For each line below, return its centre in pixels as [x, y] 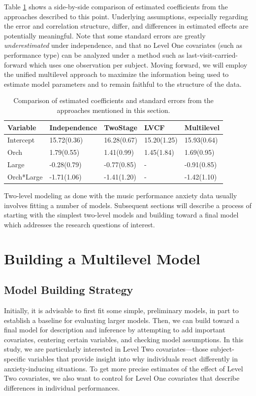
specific [15, 358]
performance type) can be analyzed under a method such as [94, 54]
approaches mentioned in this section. [113, 110]
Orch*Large [25, 176]
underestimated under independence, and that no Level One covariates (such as [123, 45]
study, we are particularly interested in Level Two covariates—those [106, 349]
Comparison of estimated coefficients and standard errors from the [113, 100]
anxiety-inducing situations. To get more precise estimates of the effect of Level [124, 368]
